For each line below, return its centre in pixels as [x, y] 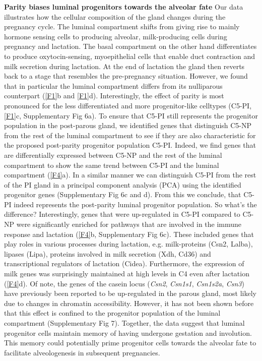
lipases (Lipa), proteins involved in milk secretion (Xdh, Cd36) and [108, 253]
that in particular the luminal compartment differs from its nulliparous [113, 85]
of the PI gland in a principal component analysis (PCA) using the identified [123, 184]
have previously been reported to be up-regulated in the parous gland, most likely [130, 293]
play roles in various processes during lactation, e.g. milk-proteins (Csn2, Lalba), [128, 244]
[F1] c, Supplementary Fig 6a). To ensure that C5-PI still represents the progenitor [131, 115]
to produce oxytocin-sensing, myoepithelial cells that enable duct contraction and [130, 56]
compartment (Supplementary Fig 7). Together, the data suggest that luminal [124, 323]
